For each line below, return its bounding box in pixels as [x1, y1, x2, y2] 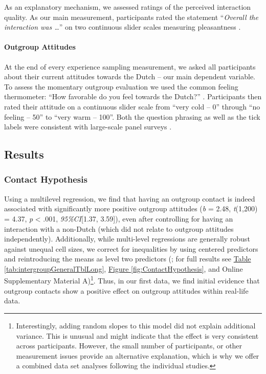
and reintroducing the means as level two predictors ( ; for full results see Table [4, 253, 251, 264]
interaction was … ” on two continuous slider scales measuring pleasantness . [4, 21, 241, 32]
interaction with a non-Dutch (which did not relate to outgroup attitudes [4, 223, 234, 234]
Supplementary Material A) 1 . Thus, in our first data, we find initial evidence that [4, 274, 260, 286]
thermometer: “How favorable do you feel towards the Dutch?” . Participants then [4, 91, 262, 102]
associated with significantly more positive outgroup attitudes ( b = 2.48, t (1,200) [4, 203, 258, 214]
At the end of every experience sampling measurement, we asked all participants [4, 61, 256, 72]
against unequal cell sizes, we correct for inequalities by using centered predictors [4, 243, 258, 254]
